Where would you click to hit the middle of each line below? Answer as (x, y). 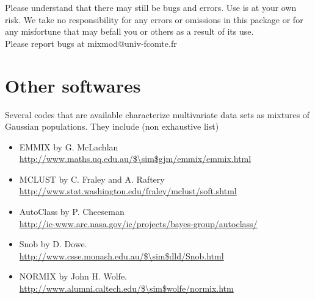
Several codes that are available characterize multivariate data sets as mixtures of (157, 114)
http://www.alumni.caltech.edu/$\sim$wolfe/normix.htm (126, 288)
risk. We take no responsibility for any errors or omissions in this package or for (154, 19)
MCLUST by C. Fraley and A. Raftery (92, 179)
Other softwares (73, 85)
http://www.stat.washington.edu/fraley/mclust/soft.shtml (128, 191)
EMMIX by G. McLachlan (69, 146)
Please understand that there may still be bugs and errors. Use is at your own (151, 7)
